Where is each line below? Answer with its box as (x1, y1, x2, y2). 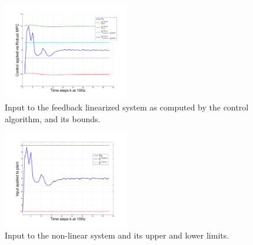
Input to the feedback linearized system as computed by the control (5, 101, 249, 113)
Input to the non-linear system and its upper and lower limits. (5, 229, 229, 241)
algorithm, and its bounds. (5, 112, 101, 125)
